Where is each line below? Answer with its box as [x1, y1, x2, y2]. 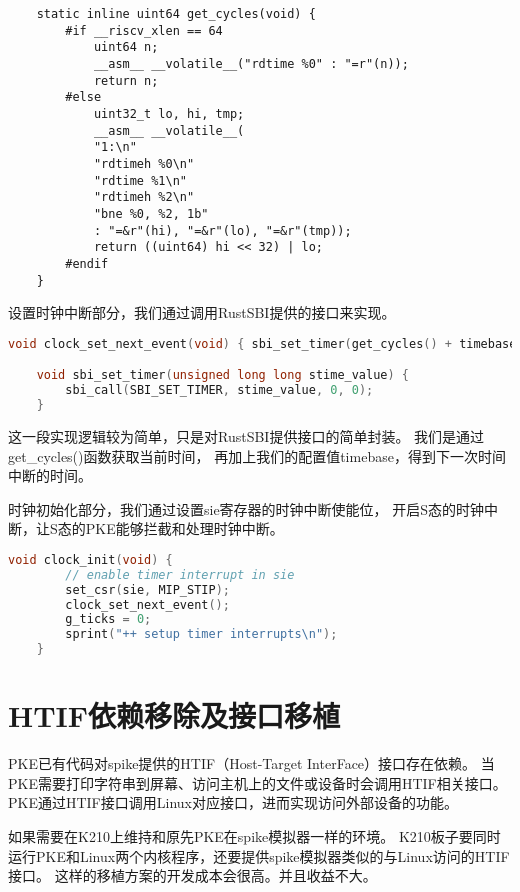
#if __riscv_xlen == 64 [65, 23, 223, 38]
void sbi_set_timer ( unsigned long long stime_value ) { [36, 368, 410, 383]
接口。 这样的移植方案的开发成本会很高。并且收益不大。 [8, 865, 377, 886]
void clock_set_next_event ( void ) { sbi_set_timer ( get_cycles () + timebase [8, 336, 517, 351]
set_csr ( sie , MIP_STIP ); [65, 582, 230, 597]
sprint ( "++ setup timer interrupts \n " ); [65, 627, 338, 642]
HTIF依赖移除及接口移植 [8, 695, 341, 736]
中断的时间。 [8, 465, 92, 486]
